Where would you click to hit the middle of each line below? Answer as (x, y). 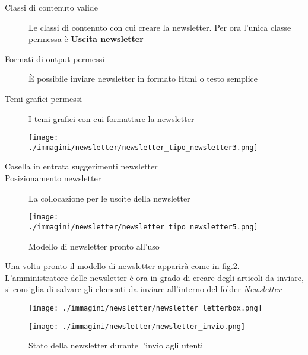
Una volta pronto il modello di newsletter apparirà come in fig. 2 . (122, 266)
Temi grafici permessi (44, 98)
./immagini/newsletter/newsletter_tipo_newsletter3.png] (143, 147)
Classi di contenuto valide (51, 7)
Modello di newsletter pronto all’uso (94, 246)
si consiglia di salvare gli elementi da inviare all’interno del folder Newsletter (143, 289)
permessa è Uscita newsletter (86, 39)
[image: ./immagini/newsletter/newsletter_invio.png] (137, 326)
